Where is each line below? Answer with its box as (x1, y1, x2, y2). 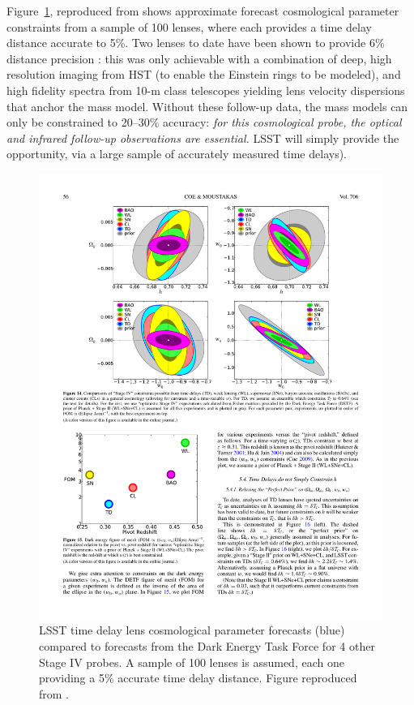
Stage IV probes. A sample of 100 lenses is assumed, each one (39, 653, 344, 670)
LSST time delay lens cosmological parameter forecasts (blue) (39, 621, 345, 638)
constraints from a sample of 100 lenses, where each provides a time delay (6, 18, 372, 35)
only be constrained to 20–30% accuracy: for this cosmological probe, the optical (6, 114, 402, 131)
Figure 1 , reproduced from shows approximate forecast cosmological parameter (6, 2, 399, 19)
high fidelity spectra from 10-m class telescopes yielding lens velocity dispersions (6, 81, 405, 98)
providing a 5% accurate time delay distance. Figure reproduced (39, 669, 357, 686)
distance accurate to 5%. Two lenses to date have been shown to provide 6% (6, 34, 385, 51)
